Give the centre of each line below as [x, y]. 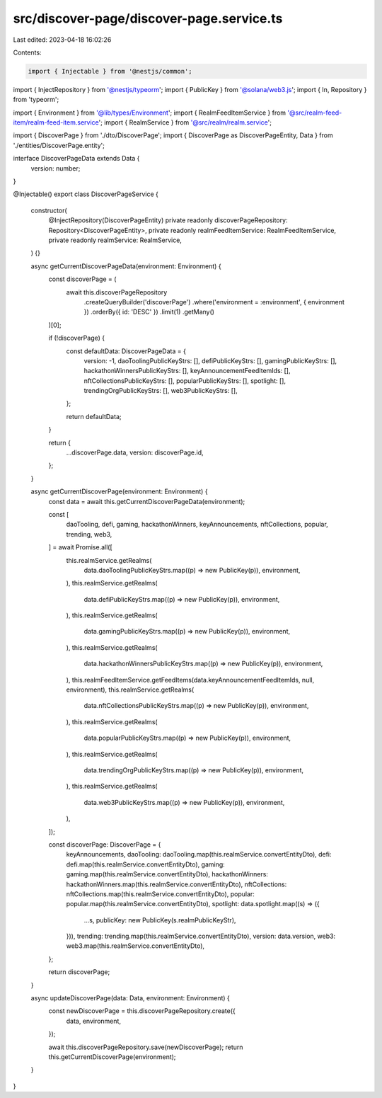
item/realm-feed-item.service [56, 122]
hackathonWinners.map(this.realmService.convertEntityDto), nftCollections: [176, 884]
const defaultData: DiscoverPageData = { [126, 351]
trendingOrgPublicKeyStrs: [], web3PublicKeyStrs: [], [161, 391]
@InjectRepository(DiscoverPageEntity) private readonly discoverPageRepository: [168, 220]
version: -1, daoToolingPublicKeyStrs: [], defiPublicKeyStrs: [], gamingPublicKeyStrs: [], [210, 360]
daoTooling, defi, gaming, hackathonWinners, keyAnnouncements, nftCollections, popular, [197, 525]
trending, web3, [89, 534]
